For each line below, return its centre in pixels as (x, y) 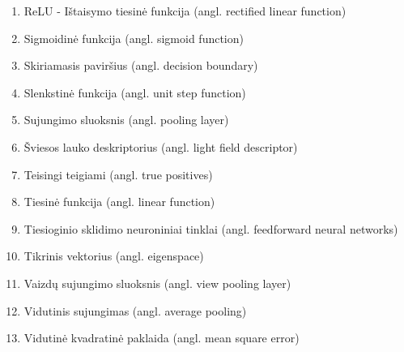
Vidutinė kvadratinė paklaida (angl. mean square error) (162, 338)
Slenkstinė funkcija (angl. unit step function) (135, 92)
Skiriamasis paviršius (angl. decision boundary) (141, 65)
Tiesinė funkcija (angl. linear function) (119, 202)
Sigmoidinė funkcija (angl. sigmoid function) (134, 38)
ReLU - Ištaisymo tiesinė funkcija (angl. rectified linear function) (185, 11)
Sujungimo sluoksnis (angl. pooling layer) (126, 120)
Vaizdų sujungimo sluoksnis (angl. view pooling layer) (157, 283)
